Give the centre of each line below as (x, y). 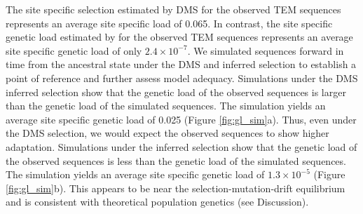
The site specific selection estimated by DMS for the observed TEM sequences (173, 9)
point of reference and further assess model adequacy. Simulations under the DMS (182, 78)
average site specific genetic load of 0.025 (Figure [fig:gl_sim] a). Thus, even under (181, 119)
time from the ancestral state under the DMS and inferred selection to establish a (181, 64)
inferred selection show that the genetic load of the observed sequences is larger (176, 92)
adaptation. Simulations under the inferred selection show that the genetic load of (181, 146)
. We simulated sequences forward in (266, 50)
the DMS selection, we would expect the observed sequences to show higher (167, 133)
